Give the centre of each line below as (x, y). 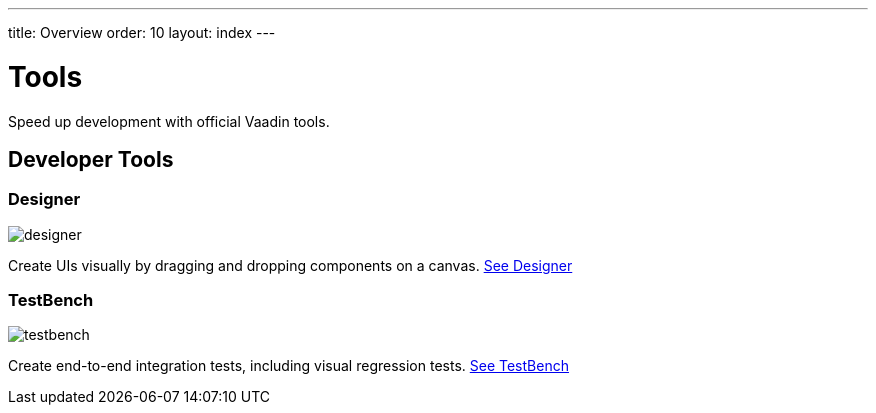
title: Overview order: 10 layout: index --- (142, 32)
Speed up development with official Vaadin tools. (169, 121)
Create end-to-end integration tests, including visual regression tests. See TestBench (288, 366)
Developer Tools (91, 159)
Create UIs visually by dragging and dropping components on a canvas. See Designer (290, 265)
